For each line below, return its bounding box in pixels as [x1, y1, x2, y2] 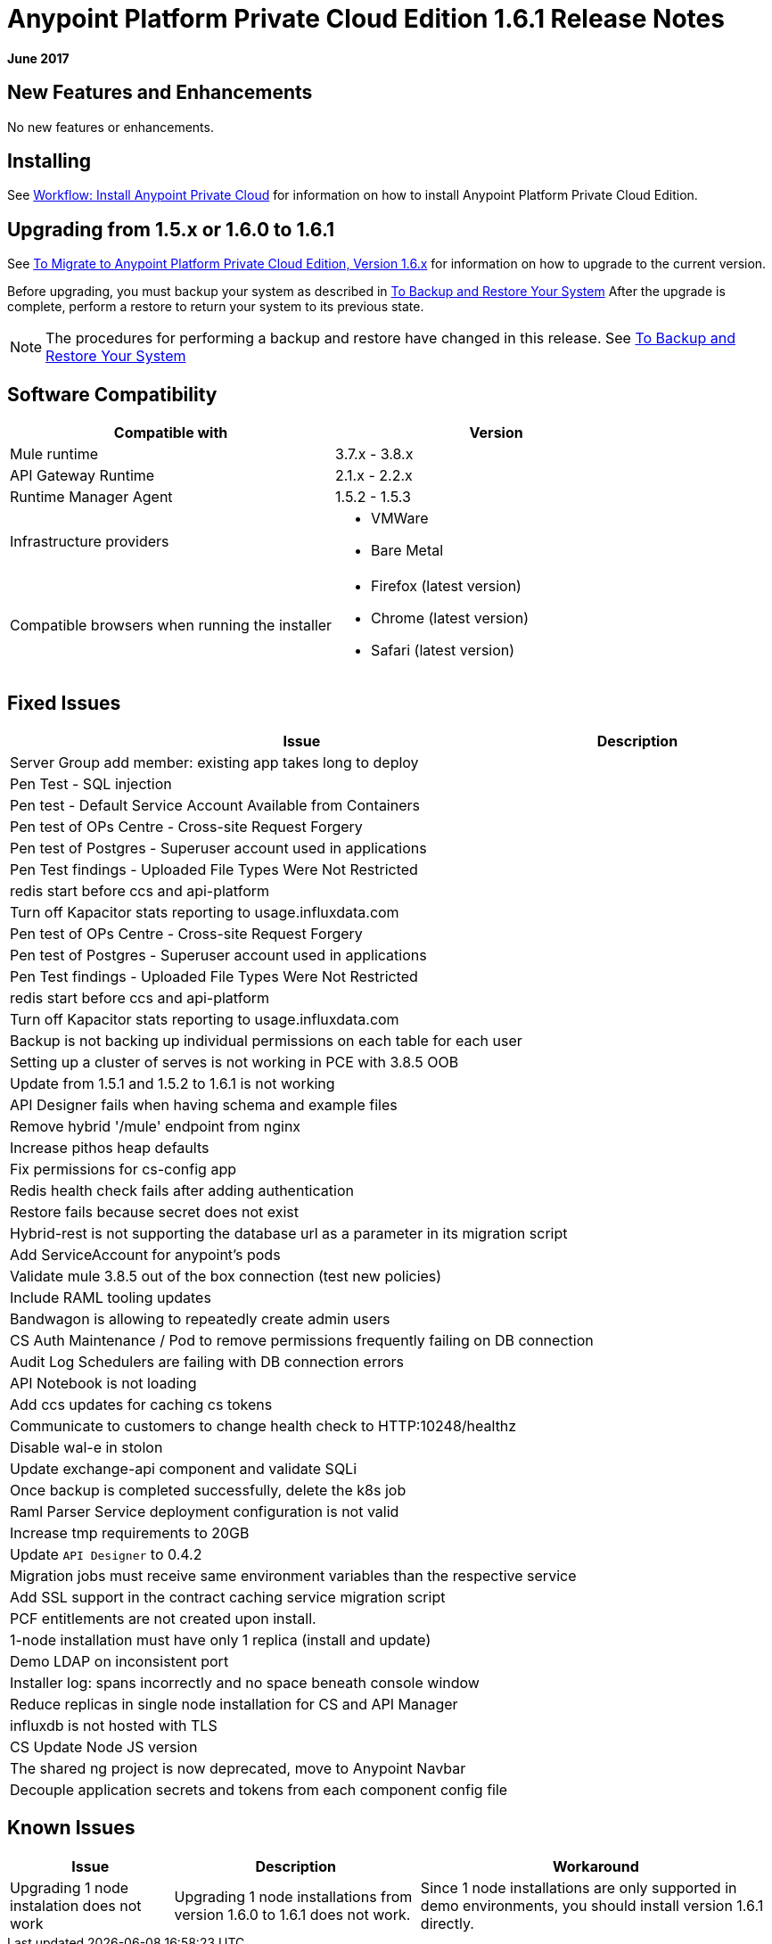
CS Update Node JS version [10, 1737, 198, 1756]
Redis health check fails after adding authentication [10, 1181, 354, 1199]
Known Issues [7, 1816, 136, 1840]
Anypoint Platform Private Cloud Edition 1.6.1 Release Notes [7, 4, 725, 34]
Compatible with [113, 424, 228, 442]
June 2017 [7, 50, 70, 66]
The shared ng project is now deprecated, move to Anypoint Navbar [10, 1759, 466, 1777]
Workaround [552, 1857, 639, 1875]
